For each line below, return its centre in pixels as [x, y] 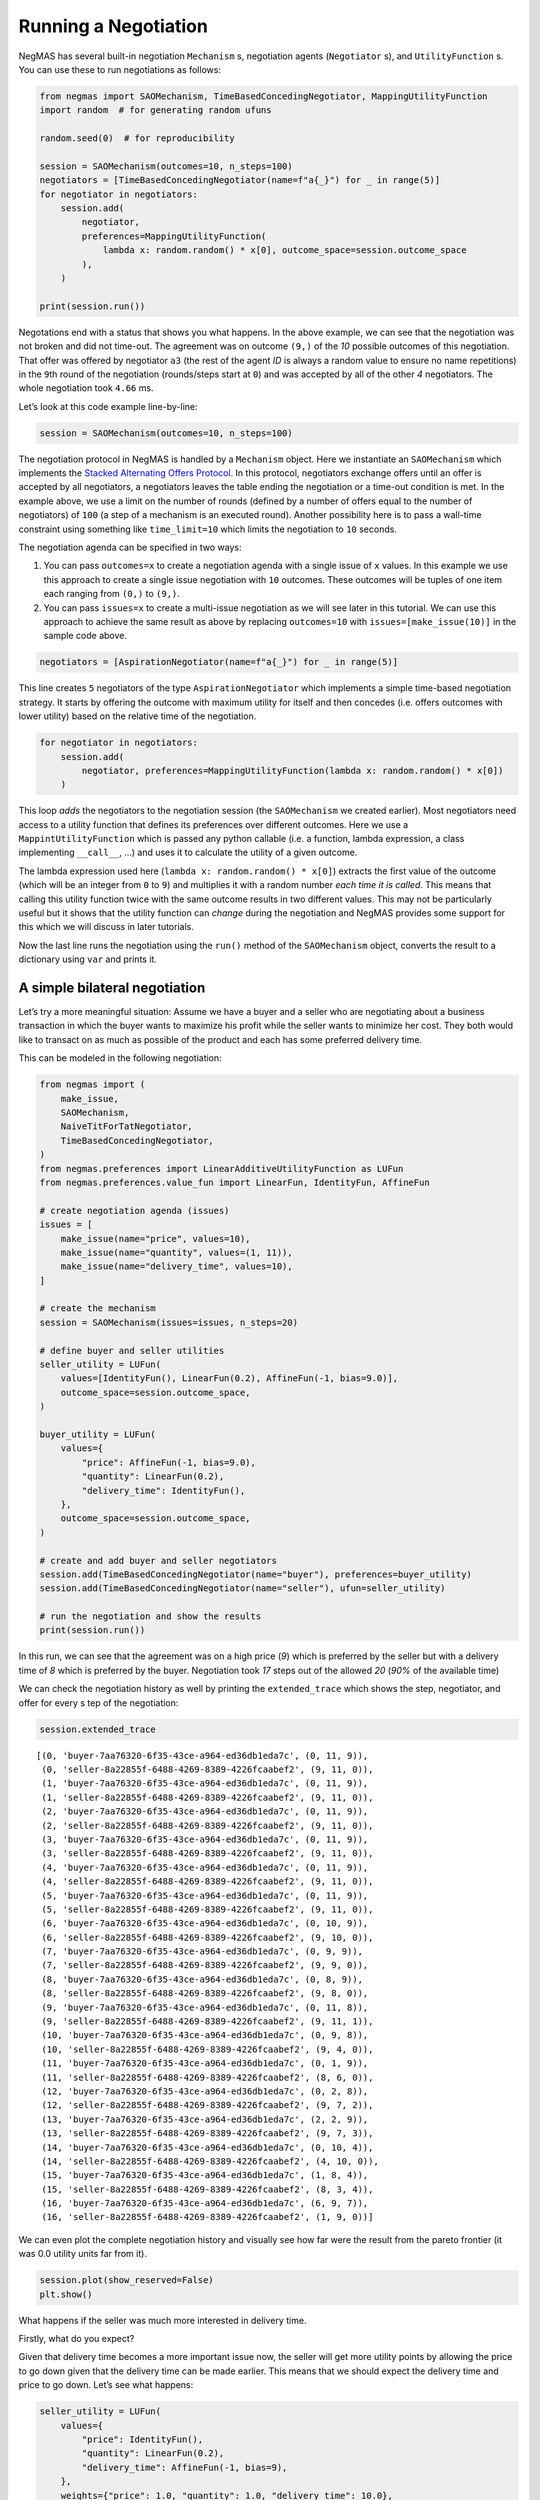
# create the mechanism [98, 1308]
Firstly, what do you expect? [76, 2339]
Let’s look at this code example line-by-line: [108, 406]
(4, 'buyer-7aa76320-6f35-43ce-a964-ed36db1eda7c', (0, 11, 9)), [205, 1867]
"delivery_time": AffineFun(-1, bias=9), [184, 2467]
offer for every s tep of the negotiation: [98, 1702]
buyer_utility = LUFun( [98, 1434]
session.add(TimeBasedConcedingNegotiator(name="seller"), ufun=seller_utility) [242, 1588]
